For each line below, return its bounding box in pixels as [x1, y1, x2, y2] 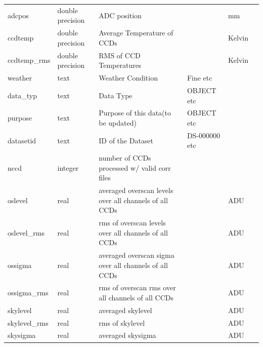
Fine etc [187, 72, 212, 83]
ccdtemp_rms [8, 55, 51, 65]
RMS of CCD [99, 50, 141, 60]
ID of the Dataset [99, 135, 154, 145]
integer [57, 162, 79, 173]
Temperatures [99, 60, 142, 70]
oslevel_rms [8, 227, 45, 238]
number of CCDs [99, 152, 151, 163]
